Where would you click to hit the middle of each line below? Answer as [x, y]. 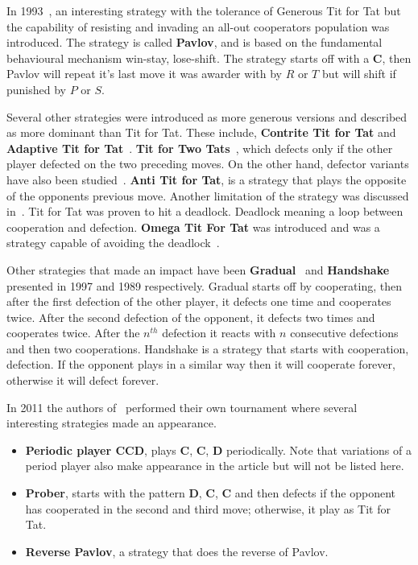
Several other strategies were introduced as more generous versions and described [207, 116]
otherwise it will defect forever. [83, 380]
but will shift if [359, 74]
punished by [36, 89]
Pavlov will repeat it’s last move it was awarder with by [144, 74]
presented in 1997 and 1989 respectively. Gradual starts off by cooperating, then [205, 285]
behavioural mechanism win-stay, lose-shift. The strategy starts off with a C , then [209, 58]
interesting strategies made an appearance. [112, 423]
